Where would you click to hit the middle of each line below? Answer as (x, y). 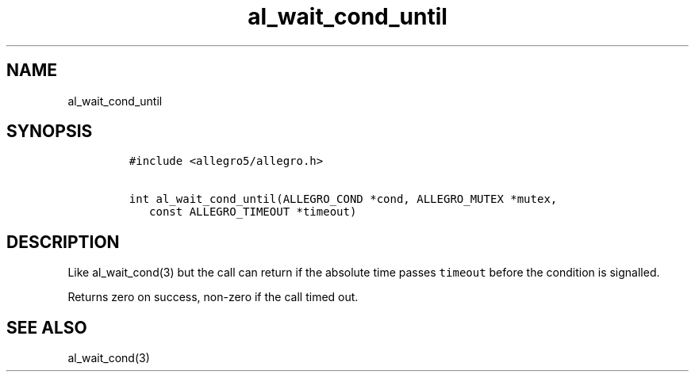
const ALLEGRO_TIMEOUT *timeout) (253, 212)
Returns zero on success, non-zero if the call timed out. (213, 297)
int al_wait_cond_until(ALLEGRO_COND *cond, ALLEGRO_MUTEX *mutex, (343, 199)
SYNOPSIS (50, 132)
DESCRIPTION (63, 242)
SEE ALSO (47, 327)
